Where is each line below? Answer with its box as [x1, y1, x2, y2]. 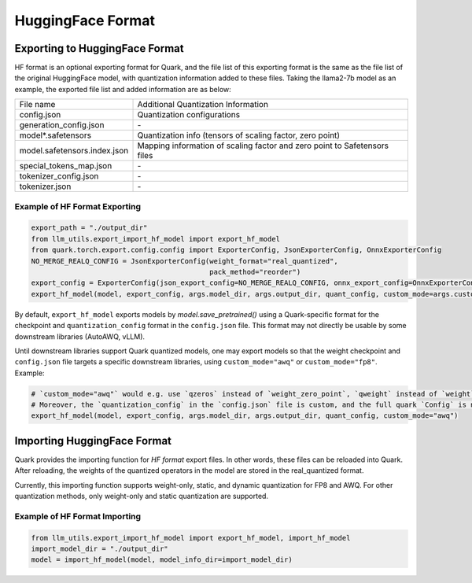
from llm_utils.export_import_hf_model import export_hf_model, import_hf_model [31, 533, 351, 542]
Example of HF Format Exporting [14, 201, 142, 212]
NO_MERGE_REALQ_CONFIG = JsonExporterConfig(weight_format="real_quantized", [31, 256, 338, 265]
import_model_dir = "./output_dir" [31, 544, 168, 554]
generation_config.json [19, 120, 105, 131]
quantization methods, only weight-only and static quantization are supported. [14, 492, 269, 501]
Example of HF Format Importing [14, 511, 142, 522]
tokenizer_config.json [19, 171, 99, 182]
